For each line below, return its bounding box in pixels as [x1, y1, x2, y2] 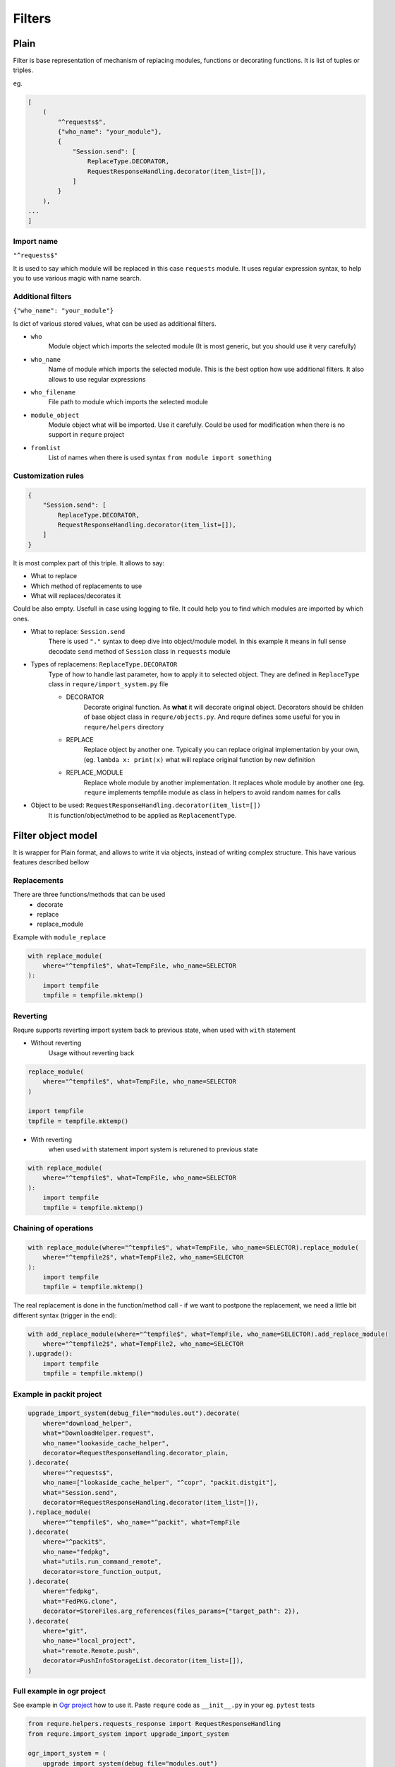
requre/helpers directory [83, 722, 164, 731]
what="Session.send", [42, 1489, 118, 1496]
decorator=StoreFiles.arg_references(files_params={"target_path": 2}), [42, 1607, 300, 1615]
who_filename [30, 388, 76, 396]
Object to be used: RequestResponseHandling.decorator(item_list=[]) [30, 801, 261, 809]
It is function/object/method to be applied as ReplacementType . [48, 811, 237, 819]
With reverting [30, 1135, 72, 1144]
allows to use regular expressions [48, 375, 146, 383]
